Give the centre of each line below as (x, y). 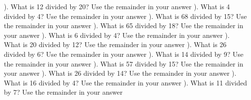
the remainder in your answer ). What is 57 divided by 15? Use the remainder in (124, 63)
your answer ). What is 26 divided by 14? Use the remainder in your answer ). (120, 73)
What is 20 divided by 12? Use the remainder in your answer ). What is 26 (115, 44)
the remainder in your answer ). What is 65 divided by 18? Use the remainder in (124, 25)
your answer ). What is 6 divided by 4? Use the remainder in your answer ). (117, 35)
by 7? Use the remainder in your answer (63, 92)
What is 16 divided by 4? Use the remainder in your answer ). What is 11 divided (125, 82)
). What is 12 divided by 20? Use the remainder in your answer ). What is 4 (117, 6)
